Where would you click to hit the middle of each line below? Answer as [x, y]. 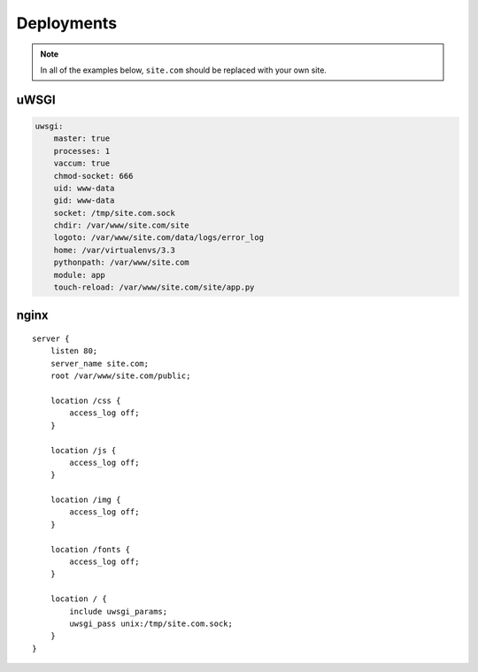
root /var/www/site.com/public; [120, 376]
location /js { [83, 450]
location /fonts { [90, 549]
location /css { [85, 400]
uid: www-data [84, 188]
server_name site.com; [100, 363]
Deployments [67, 23]
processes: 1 [82, 151]
